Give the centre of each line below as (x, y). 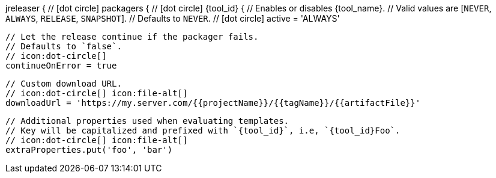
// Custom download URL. (64, 84)
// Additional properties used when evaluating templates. (147, 121)
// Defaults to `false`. (64, 46)
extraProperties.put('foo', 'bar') (89, 150)
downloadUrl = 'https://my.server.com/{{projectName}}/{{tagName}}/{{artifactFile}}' (213, 103)
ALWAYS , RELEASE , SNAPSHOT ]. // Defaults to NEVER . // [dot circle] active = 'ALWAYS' (173, 18)
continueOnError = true (61, 66)
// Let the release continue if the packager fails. (132, 37)
